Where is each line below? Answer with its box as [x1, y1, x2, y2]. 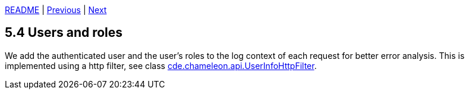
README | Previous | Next [5, 5, 107, 15]
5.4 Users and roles [5, 25, 123, 40]
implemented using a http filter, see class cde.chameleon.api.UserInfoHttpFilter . [5, 60, 317, 71]
